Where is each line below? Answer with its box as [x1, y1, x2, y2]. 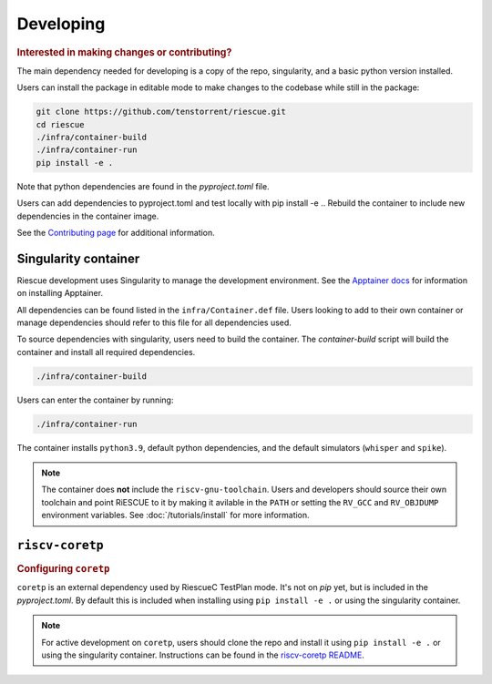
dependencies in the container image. [16, 210, 159, 221]
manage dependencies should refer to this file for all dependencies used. [16, 317, 292, 328]
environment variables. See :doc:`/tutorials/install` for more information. [41, 510, 310, 521]
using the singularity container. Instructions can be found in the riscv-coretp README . [41, 649, 364, 660]
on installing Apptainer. [16, 288, 104, 299]
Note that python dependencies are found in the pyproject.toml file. [16, 180, 270, 191]
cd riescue [36, 119, 85, 129]
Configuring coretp [16, 563, 110, 576]
